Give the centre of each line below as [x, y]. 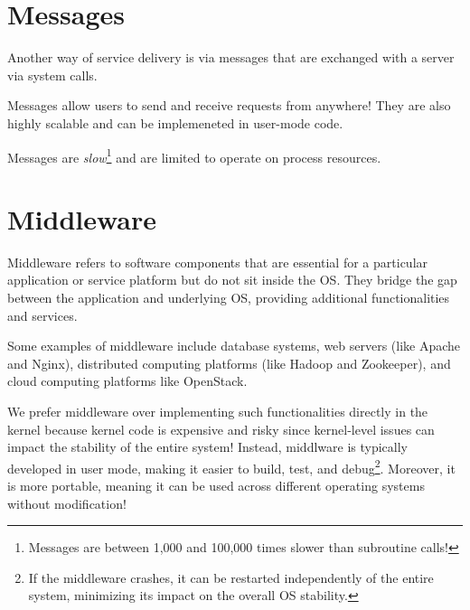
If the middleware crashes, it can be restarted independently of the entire [231, 577]
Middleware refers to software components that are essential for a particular [218, 262]
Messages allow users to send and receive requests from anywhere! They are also [229, 105]
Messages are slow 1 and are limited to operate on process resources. [194, 155]
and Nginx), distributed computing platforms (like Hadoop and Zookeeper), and [229, 363]
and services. [42, 315]
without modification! [67, 503]
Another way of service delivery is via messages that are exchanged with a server [231, 57]
